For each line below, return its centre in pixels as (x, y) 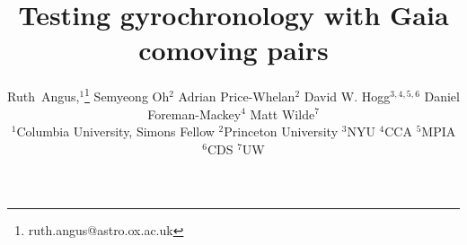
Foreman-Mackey (194, 114)
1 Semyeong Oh (127, 95)
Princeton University (281, 131)
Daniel (442, 96)
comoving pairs (233, 50)
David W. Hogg (347, 96)
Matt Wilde (282, 114)
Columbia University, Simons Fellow (115, 131)
